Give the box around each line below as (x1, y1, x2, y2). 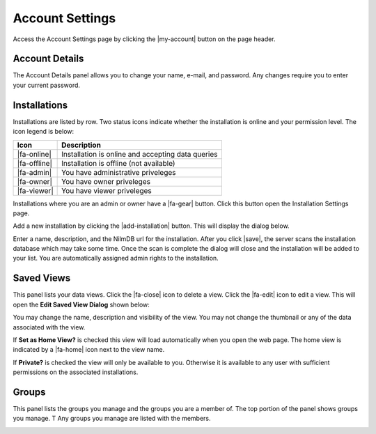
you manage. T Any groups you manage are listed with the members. (13, 414, 212, 423)
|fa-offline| (17, 158, 52, 168)
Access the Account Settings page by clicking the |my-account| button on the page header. (13, 35, 276, 43)
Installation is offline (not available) (61, 158, 175, 168)
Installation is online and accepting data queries (61, 149, 218, 159)
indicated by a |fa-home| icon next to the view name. (13, 346, 165, 354)
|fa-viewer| (17, 185, 54, 195)
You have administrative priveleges (61, 167, 177, 177)
